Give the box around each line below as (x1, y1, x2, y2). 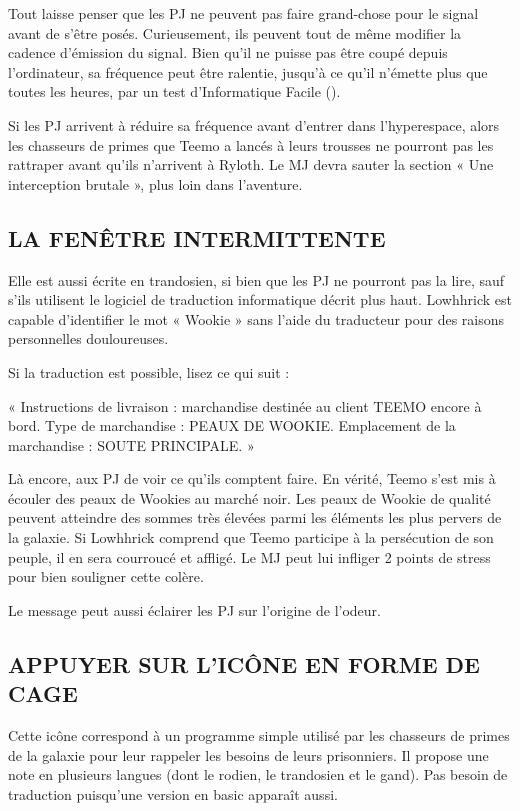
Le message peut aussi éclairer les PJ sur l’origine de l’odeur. (8, 599, 381, 620)
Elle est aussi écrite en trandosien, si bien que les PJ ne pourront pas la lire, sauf (8, 269, 505, 290)
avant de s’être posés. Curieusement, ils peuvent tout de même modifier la (8, 22, 462, 43)
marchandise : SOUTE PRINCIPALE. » (8, 434, 255, 455)
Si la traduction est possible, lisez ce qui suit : (8, 361, 290, 382)
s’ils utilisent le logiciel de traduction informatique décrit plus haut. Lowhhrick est (8, 289, 512, 310)
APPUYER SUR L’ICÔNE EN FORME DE (8, 648, 480, 679)
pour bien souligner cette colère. (8, 566, 204, 587)
